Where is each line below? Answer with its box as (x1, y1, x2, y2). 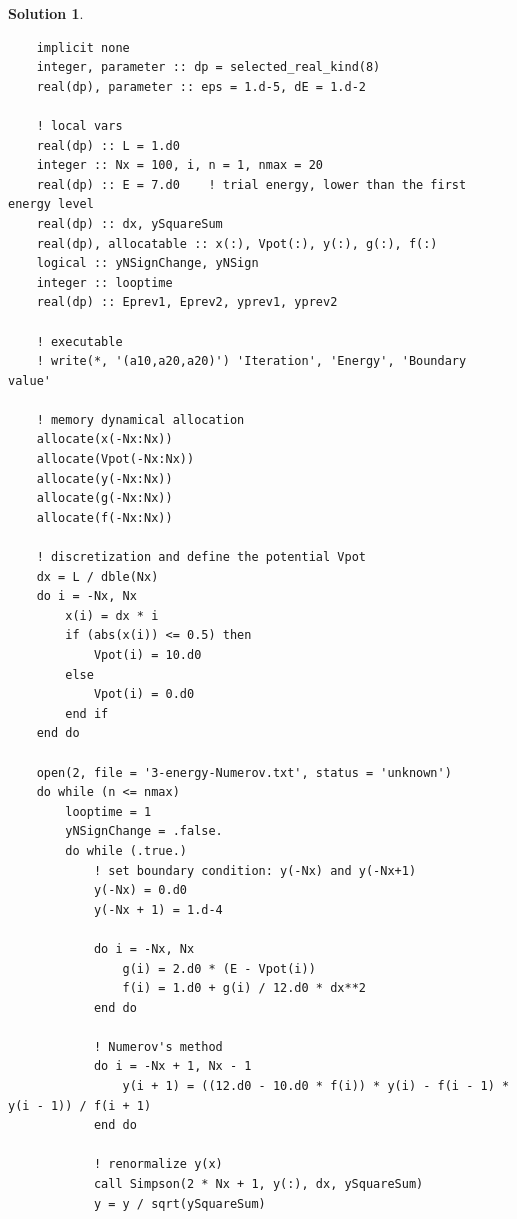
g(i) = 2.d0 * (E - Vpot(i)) (122, 961, 316, 976)
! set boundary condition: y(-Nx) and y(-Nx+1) (93, 863, 417, 878)
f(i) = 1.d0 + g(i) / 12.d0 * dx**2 (122, 981, 366, 996)
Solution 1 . (8, 3, 84, 23)
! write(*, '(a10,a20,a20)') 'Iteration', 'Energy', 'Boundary (36, 354, 467, 369)
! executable (36, 334, 123, 349)
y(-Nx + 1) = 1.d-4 (93, 902, 223, 917)
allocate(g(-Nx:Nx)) (36, 491, 173, 506)
